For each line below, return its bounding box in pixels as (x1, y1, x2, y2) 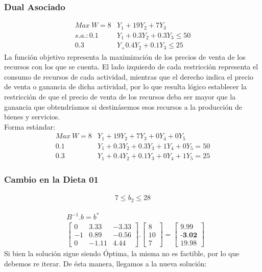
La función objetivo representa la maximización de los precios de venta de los (4, 51, 246, 62)
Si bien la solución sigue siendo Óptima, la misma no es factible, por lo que (4, 248, 240, 259)
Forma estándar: (4, 121, 55, 132)
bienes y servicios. (4, 111, 60, 122)
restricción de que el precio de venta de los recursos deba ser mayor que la (4, 91, 236, 102)
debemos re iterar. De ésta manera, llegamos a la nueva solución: (4, 258, 207, 268)
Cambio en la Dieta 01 (4, 172, 99, 185)
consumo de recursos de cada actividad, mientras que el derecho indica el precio (4, 71, 254, 82)
